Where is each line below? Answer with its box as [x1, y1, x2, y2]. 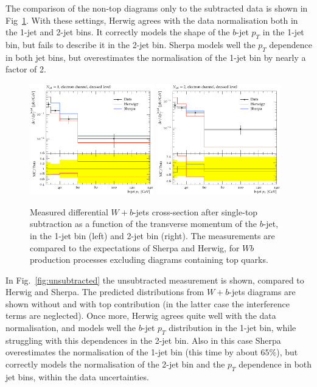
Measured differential [30, 205, 108, 218]
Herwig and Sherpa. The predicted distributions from [5, 285, 204, 298]
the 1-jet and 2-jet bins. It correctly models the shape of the [5, 26, 230, 38]
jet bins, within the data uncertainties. [5, 370, 149, 383]
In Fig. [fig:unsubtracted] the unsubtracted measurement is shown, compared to [5, 273, 304, 286]
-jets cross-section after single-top [133, 205, 258, 218]
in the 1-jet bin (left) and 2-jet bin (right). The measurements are [30, 229, 275, 242]
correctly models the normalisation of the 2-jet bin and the [5, 358, 225, 371]
